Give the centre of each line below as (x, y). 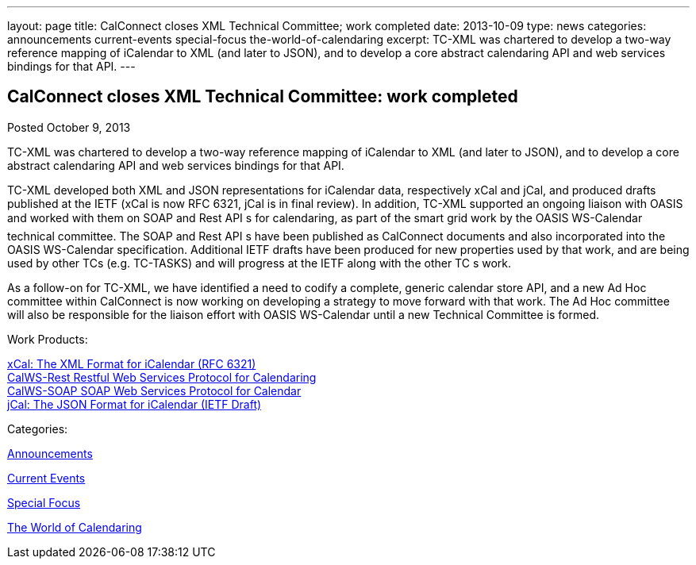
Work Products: (48, 339)
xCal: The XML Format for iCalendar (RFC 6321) (132, 363)
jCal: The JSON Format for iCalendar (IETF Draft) (135, 404)
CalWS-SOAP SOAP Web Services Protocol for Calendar (154, 390)
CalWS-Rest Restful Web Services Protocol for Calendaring (162, 377)
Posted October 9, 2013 (69, 127)
